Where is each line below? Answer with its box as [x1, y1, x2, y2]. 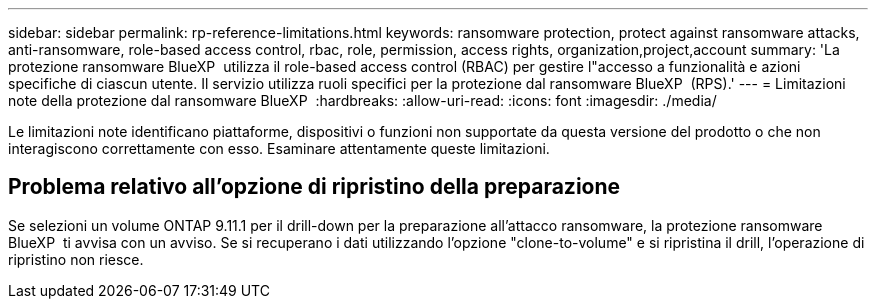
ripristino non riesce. [8, 250, 144, 268]
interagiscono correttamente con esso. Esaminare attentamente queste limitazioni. [8, 140, 550, 157]
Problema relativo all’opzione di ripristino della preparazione [8, 174, 621, 200]
